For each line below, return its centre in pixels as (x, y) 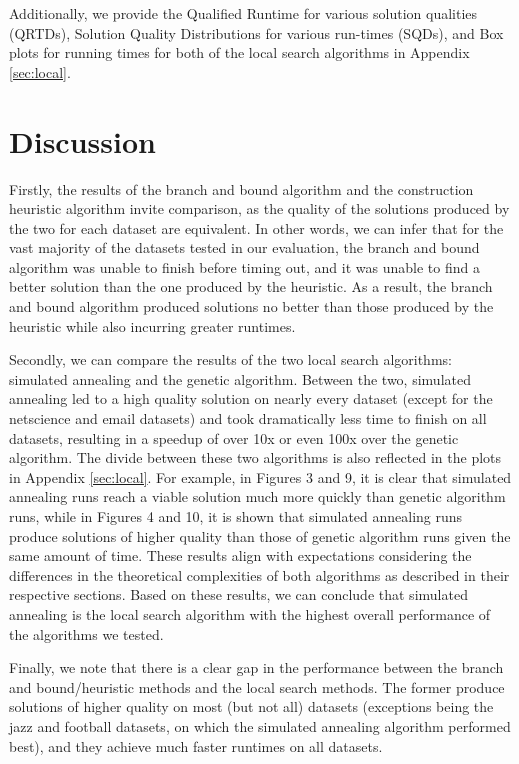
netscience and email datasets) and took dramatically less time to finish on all (248, 418)
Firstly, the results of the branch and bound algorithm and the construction (241, 188)
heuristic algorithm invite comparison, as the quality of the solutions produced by (259, 208)
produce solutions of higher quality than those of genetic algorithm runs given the (260, 535)
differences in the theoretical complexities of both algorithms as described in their (259, 574)
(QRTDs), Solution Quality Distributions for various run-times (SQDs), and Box (256, 32)
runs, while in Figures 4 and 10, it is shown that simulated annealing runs (236, 516)
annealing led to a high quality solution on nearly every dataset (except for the (251, 398)
